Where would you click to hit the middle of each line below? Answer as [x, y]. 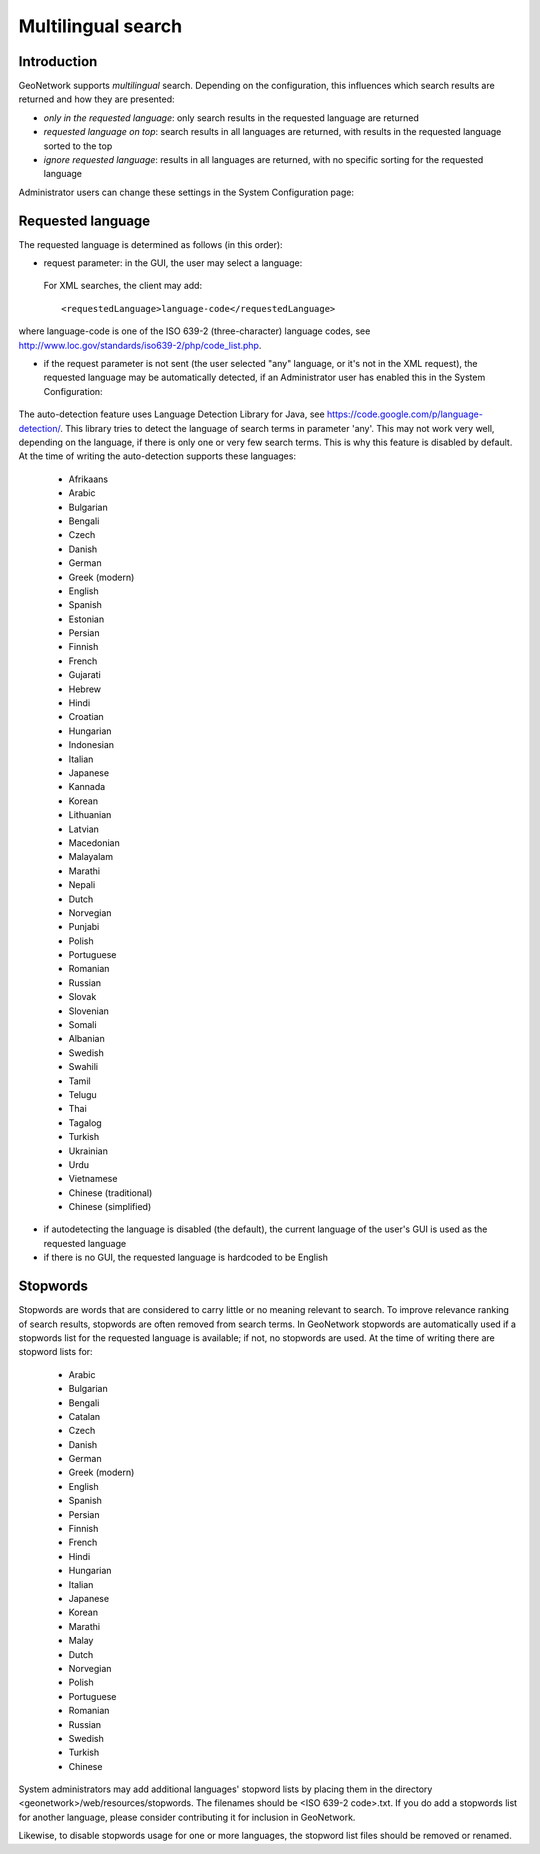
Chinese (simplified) [110, 1207]
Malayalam [91, 857]
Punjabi [84, 927]
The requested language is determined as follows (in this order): [151, 244]
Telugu [82, 1094]
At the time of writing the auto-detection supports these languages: [157, 456]
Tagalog [85, 1122]
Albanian [86, 1039]
